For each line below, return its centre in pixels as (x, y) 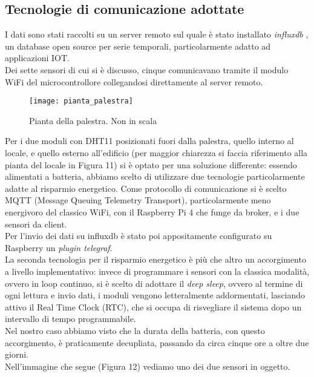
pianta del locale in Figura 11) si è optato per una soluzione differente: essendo (151, 164)
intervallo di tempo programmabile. (70, 319)
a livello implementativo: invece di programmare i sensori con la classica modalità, (157, 271)
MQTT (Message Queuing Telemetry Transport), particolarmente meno (138, 200)
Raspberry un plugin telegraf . (59, 247)
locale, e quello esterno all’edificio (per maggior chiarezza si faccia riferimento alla (156, 153)
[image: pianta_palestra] (81, 101)
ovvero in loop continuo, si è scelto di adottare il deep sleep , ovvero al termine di (154, 283)
